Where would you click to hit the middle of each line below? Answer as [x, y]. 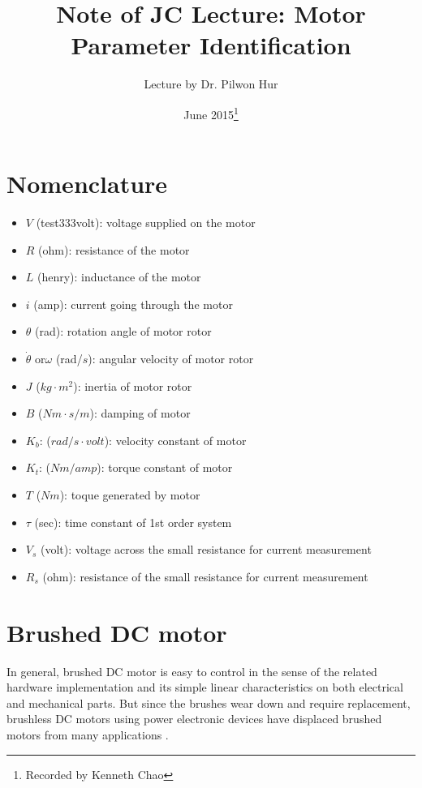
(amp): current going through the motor [133, 304]
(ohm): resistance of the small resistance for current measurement [205, 576]
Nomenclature [87, 184]
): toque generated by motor [130, 495]
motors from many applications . [88, 734]
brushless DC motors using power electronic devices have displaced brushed [194, 719]
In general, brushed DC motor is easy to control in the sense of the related [192, 671]
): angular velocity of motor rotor [171, 359]
